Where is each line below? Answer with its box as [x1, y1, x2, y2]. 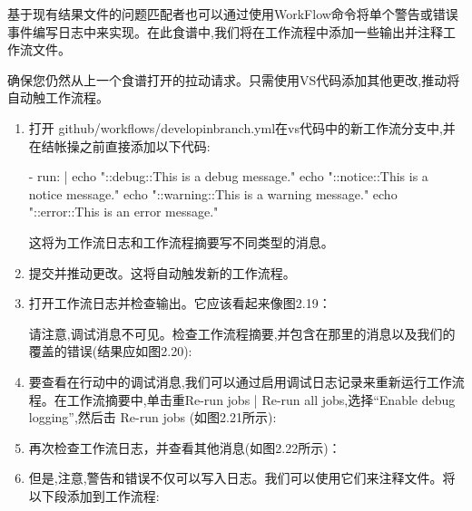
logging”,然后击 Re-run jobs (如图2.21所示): [28, 408, 277, 427]
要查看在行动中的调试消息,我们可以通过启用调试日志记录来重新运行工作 [28, 371, 452, 390]
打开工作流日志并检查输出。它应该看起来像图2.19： [28, 294, 331, 313]
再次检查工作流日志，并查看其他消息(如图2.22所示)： [28, 438, 341, 457]
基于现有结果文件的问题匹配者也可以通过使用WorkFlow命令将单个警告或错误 [7, 5, 458, 23]
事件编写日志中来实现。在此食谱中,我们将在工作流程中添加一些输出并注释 [7, 22, 443, 41]
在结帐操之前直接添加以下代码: [28, 136, 211, 155]
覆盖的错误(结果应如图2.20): [28, 342, 192, 361]
